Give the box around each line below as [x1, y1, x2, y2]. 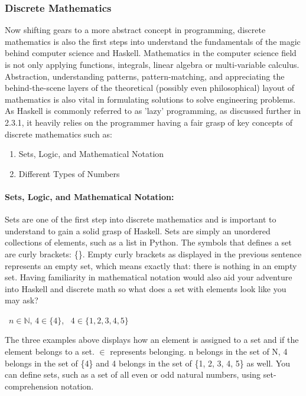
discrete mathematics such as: [5, 127, 112, 140]
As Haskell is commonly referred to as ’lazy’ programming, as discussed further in [5, 104, 301, 117]
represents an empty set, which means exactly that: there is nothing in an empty [5, 259, 297, 271]
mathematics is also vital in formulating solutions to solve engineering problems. [5, 93, 295, 105]
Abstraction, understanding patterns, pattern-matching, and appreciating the [5, 70, 285, 82]
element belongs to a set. [5, 345, 95, 358]
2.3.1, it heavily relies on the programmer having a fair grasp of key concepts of [5, 116, 292, 128]
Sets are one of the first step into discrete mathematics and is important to [5, 213, 276, 225]
